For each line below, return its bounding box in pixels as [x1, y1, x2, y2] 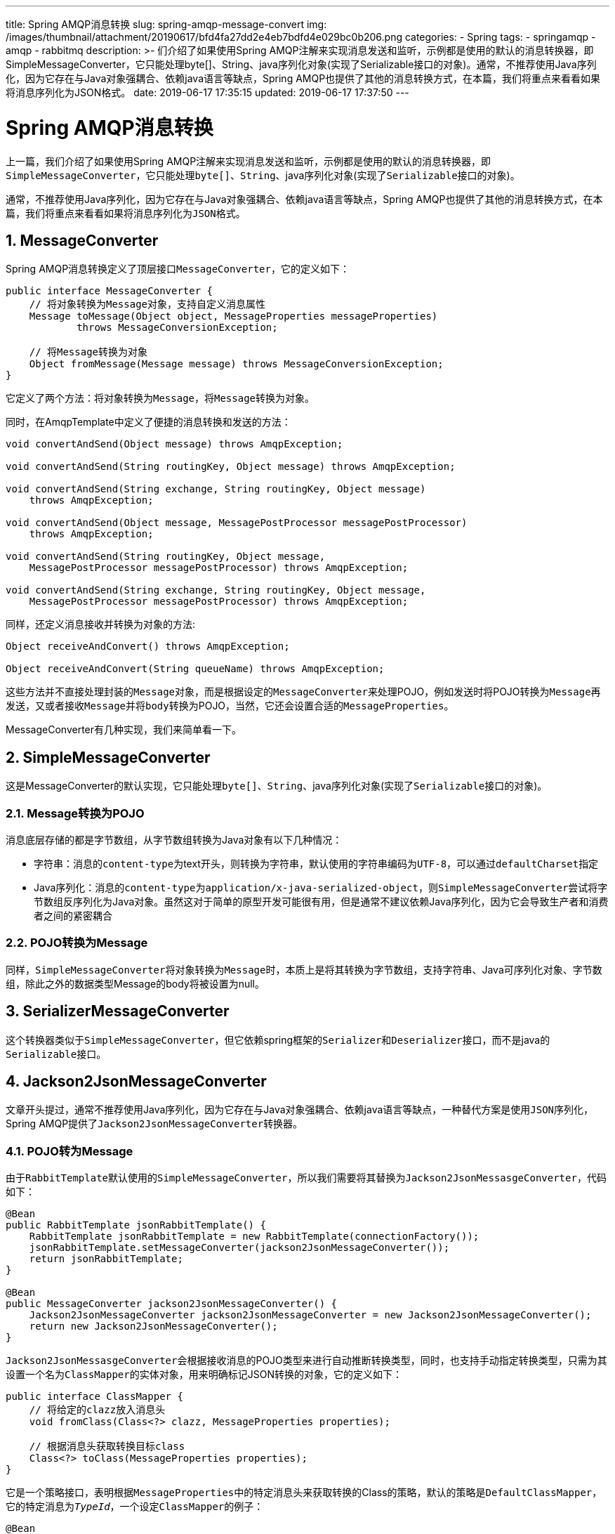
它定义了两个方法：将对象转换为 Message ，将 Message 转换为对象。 [6, 392, 315, 405]
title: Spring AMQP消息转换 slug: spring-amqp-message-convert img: [6, 18, 327, 30]
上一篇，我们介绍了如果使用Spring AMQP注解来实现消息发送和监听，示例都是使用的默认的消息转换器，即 [6, 155, 491, 167]
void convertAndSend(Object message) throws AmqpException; [6, 438, 343, 450]
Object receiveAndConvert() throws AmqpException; [6, 641, 290, 653]
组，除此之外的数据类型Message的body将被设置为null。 [6, 977, 265, 990]
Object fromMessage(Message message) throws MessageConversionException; [29, 358, 444, 370]
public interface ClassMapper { [6, 1391, 183, 1403]
